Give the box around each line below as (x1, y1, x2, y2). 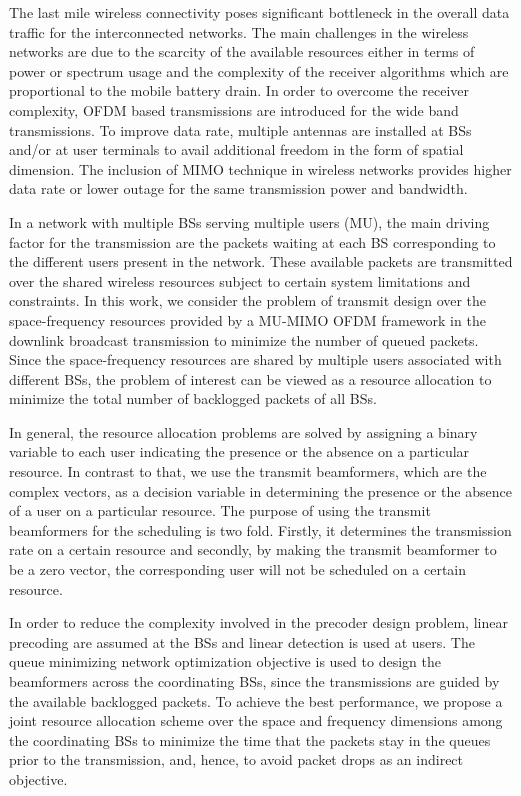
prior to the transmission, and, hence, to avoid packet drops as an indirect (9, 749, 464, 770)
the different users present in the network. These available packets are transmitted (9, 251, 513, 272)
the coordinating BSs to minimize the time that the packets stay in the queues (9, 729, 491, 750)
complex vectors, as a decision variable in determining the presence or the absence (9, 480, 512, 501)
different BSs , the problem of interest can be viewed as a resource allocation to (9, 368, 492, 389)
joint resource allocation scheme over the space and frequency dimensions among (9, 710, 503, 731)
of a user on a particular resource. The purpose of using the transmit (9, 500, 431, 521)
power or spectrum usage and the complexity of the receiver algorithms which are (9, 60, 509, 81)
